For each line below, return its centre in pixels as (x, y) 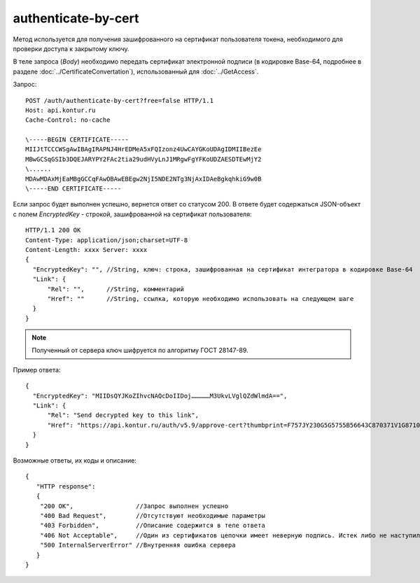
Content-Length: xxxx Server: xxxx (86, 250)
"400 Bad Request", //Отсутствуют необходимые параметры (152, 515)
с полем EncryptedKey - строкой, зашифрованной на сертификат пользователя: (132, 214)
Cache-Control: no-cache (68, 120)
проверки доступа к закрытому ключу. (71, 48)
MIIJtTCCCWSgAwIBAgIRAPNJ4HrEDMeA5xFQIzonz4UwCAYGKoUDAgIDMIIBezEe (143, 149)
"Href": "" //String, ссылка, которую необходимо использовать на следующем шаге (201, 298)
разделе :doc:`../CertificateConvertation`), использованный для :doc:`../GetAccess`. (136, 71)
